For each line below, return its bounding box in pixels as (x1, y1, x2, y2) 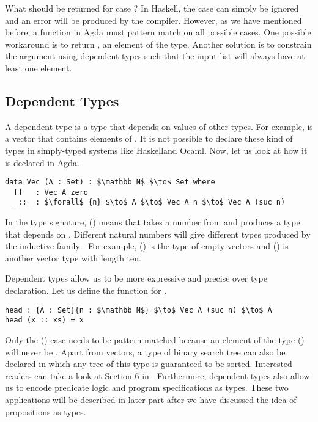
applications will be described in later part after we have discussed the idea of (5, 393, 297, 406)
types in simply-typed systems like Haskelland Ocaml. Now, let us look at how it (5, 144, 308, 156)
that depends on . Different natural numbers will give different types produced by (5, 227, 311, 240)
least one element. (5, 61, 72, 74)
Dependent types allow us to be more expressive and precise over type (5, 272, 267, 285)
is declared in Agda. (5, 156, 79, 169)
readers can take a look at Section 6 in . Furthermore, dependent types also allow (5, 369, 310, 382)
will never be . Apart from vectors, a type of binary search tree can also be (5, 345, 286, 358)
